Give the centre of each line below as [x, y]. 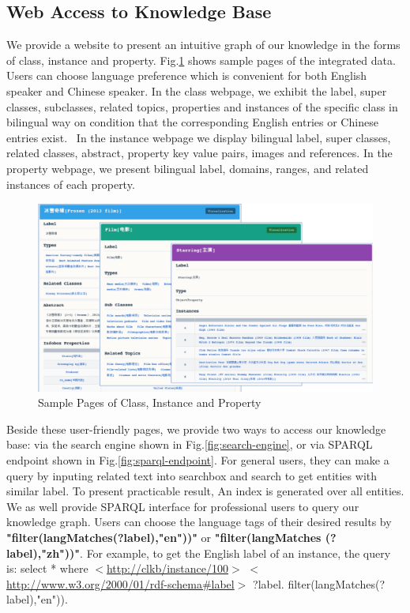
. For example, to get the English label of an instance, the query [235, 553]
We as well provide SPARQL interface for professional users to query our [183, 506]
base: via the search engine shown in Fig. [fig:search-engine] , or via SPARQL [190, 444]
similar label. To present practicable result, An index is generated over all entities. [205, 491]
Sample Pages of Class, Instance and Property [150, 402]
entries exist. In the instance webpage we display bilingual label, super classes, [199, 137]
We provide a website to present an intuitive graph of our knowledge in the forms [203, 45]
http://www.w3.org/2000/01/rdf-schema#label [120, 583]
